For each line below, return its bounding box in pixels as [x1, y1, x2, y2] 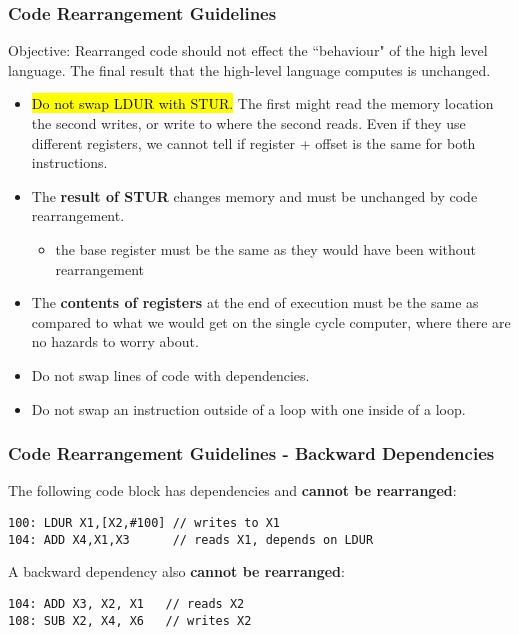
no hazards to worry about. [31, 331, 199, 352]
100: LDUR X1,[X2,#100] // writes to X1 [8, 515, 281, 530]
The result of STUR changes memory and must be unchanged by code [31, 185, 478, 206]
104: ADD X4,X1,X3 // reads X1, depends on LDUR [8, 532, 374, 547]
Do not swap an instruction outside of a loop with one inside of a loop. [31, 398, 466, 419]
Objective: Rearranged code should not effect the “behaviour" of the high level [8, 40, 488, 61]
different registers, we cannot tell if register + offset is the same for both [31, 132, 476, 153]
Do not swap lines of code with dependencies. [31, 364, 310, 385]
